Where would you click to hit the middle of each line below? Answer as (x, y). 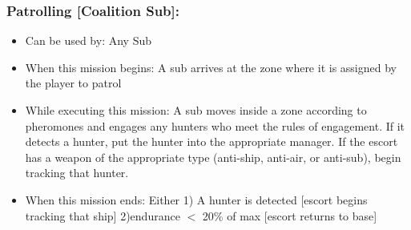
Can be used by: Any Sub (89, 40)
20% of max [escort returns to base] (290, 215)
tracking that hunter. (77, 173)
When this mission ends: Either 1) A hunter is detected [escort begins (196, 199)
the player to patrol (73, 83)
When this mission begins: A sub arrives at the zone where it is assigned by (211, 67)
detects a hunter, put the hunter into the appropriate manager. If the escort (212, 141)
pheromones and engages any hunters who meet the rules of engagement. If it (215, 125)
